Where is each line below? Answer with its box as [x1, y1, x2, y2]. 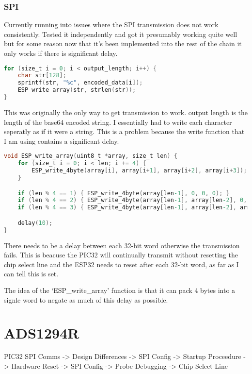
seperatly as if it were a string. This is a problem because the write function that [4, 126, 245, 136]
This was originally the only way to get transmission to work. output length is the [4, 107, 248, 117]
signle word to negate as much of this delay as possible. [4, 294, 168, 305]
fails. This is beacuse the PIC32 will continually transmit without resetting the [4, 250, 238, 260]
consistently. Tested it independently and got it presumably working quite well [4, 29, 237, 39]
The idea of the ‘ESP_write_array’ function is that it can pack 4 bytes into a [4, 285, 236, 295]
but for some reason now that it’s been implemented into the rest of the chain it [4, 38, 242, 49]
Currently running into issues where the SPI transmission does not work [4, 19, 219, 30]
